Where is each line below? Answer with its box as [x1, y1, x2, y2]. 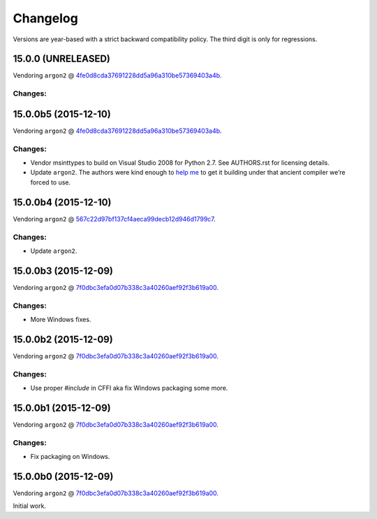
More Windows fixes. [30, 315, 91, 323]
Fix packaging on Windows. [30, 453, 110, 461]
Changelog [13, 10, 78, 26]
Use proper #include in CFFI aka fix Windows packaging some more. [30, 383, 228, 392]
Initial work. [13, 502, 47, 510]
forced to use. [30, 178, 71, 187]
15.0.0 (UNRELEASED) [13, 53, 111, 65]
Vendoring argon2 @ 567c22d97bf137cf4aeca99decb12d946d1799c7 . [13, 214, 216, 223]
